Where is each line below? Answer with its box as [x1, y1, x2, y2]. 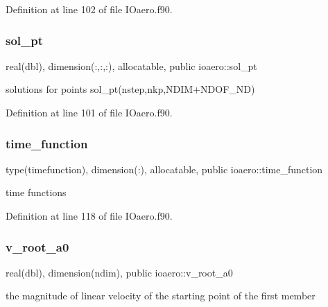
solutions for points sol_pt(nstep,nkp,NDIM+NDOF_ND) [6, 82, 255, 96]
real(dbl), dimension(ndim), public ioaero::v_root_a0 [6, 265, 233, 279]
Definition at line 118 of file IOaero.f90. [6, 209, 173, 222]
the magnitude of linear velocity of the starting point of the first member [6, 288, 316, 303]
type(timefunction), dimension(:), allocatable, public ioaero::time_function [6, 161, 323, 176]
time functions [6, 185, 67, 200]
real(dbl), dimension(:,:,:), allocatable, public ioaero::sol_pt [6, 58, 257, 73]
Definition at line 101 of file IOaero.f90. [6, 105, 173, 119]
